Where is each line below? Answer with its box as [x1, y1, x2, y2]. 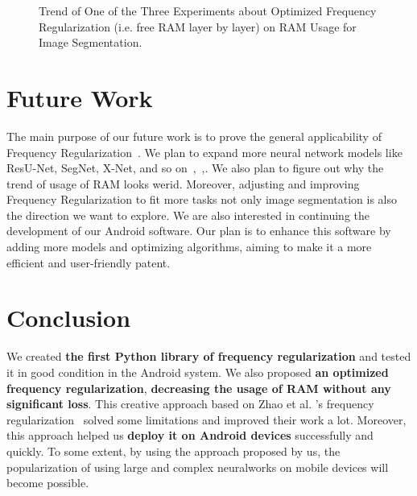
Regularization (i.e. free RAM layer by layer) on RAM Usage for [39, 18, 357, 35]
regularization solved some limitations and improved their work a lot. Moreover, [6, 411, 407, 428]
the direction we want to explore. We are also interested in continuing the [6, 206, 370, 223]
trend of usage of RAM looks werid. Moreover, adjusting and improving [6, 175, 360, 192]
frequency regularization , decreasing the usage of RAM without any [6, 379, 391, 396]
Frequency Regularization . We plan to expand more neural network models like [6, 143, 403, 160]
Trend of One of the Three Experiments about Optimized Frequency [39, 2, 377, 19]
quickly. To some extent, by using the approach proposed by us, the [6, 442, 341, 459]
